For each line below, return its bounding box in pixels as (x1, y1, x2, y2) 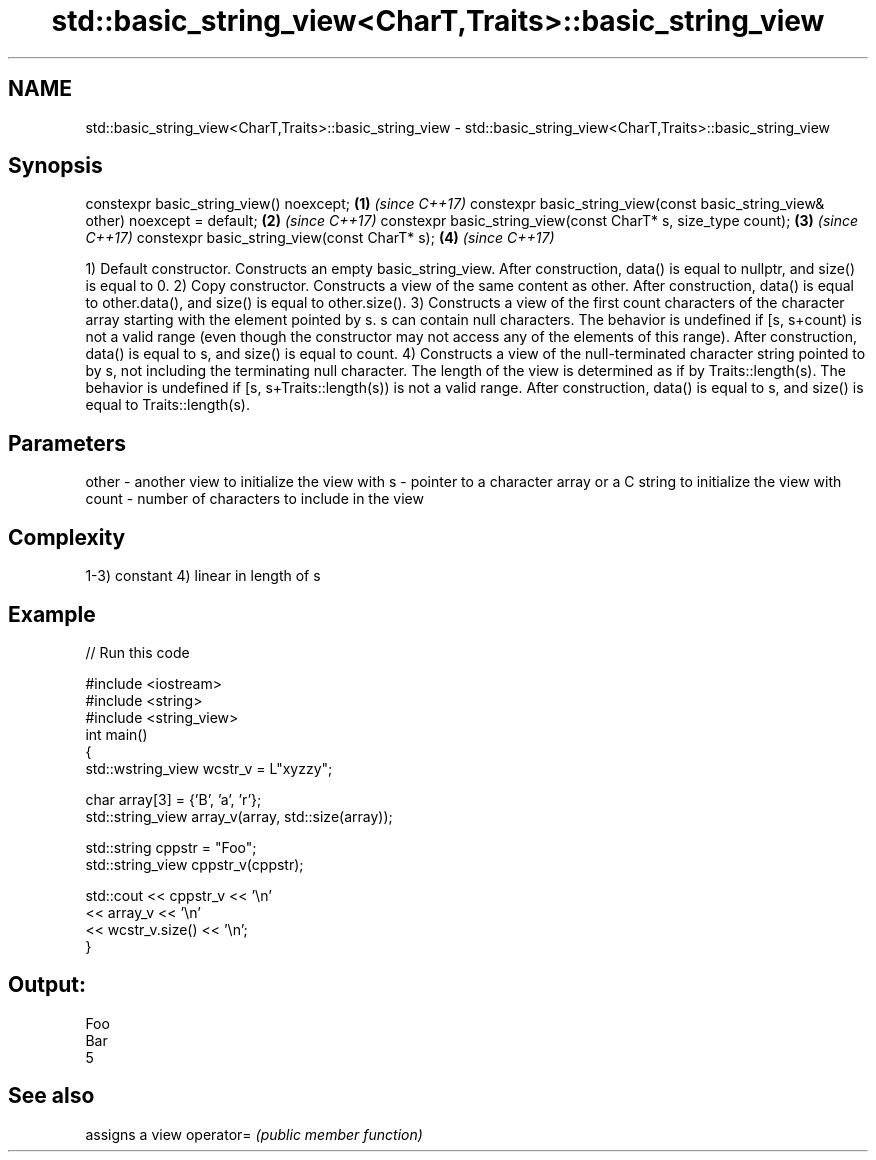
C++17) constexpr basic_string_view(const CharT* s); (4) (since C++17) (85, 229, 555, 247)
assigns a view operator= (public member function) (85, 1125, 423, 1143)
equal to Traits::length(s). (85, 396, 250, 414)
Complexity (8, 524, 126, 550)
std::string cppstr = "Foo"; (85, 838, 257, 856)
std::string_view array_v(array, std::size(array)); (85, 807, 393, 825)
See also (8, 1083, 95, 1109)
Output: (8, 972, 86, 998)
